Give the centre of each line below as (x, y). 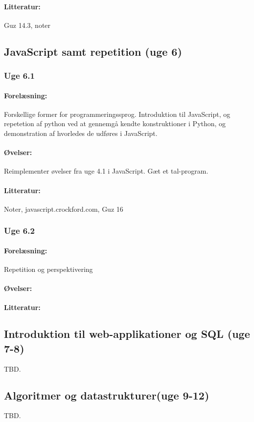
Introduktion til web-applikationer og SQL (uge (127, 334)
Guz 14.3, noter (27, 25)
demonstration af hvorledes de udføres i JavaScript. (81, 133)
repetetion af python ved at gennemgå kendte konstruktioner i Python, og (115, 123)
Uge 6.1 (19, 76)
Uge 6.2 (19, 231)
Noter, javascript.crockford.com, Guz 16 (64, 209)
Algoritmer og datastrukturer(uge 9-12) (107, 395)
